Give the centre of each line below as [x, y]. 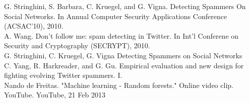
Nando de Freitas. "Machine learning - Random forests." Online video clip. [119, 85]
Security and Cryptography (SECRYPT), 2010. [77, 45]
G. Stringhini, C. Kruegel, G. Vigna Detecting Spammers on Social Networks [123, 55]
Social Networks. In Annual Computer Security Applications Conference [116, 16]
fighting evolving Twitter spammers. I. [63, 75]
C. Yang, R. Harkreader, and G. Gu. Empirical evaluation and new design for [124, 65]
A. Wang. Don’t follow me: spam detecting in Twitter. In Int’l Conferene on [121, 35]
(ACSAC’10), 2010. [34, 26]
